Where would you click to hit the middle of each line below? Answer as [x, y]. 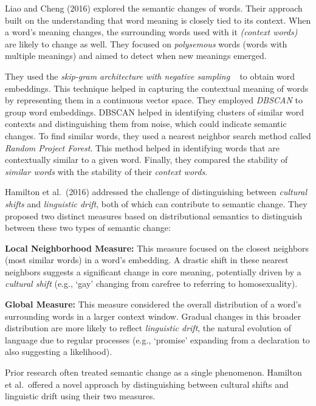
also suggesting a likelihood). [59, 352]
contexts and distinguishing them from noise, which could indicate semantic [146, 124]
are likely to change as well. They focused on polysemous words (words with [146, 43]
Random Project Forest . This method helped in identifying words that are [142, 147]
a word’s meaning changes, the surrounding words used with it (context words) [151, 32]
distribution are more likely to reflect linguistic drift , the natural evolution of [148, 328]
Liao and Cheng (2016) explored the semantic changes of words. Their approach [154, 8]
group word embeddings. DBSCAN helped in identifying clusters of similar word [155, 112]
